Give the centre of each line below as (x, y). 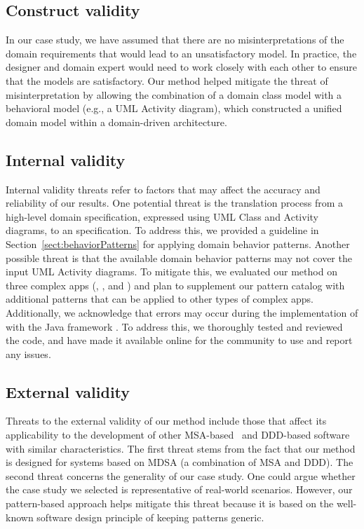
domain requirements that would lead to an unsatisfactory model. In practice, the (181, 53)
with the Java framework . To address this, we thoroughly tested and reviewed (174, 326)
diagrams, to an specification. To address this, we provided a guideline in (162, 230)
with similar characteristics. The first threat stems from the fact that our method (181, 448)
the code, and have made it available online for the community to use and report (179, 340)
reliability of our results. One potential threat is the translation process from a (175, 203)
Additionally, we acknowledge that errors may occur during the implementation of (182, 312)
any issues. (28, 353)
